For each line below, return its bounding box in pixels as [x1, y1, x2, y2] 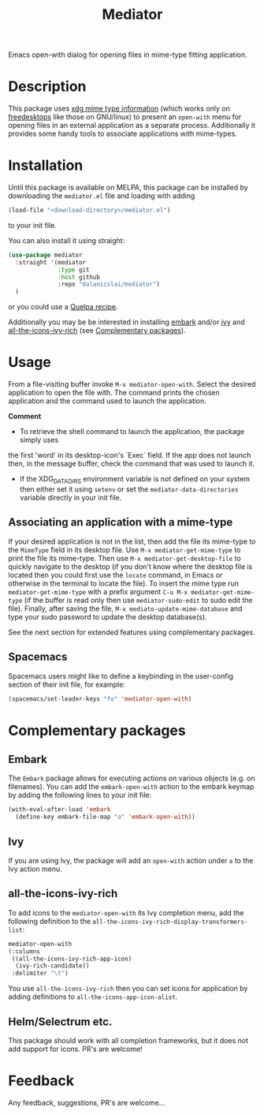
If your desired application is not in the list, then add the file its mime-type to [8, 537, 256, 546]
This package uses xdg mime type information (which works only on [8, 104, 231, 114]
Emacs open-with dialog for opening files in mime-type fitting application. [8, 50, 247, 60]
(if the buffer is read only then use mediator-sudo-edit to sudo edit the [24, 595, 253, 604]
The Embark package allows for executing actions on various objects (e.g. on [8, 773, 255, 783]
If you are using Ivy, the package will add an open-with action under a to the [8, 855, 254, 865]
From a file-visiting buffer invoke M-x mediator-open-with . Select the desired [8, 380, 256, 389]
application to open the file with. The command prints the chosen [8, 388, 221, 398]
